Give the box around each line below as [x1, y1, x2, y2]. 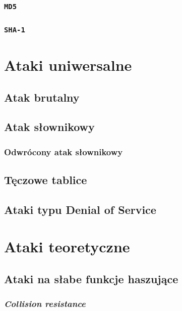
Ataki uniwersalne [4, 55, 132, 75]
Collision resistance [4, 297, 86, 310]
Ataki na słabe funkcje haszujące [4, 271, 178, 286]
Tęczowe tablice [4, 171, 87, 187]
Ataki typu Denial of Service [4, 201, 156, 217]
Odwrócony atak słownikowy [4, 145, 123, 158]
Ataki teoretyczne [4, 236, 130, 257]
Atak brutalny [4, 89, 80, 105]
